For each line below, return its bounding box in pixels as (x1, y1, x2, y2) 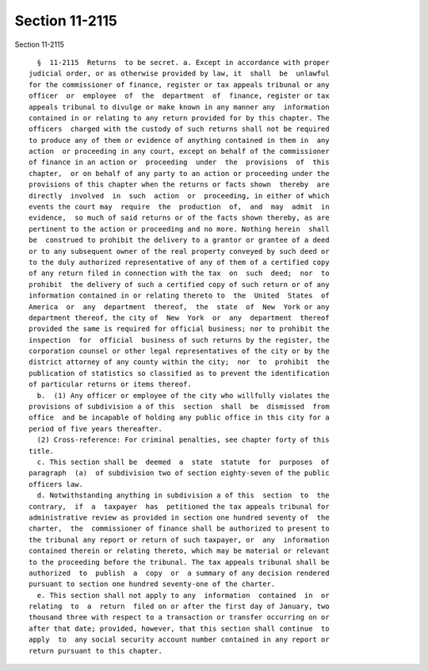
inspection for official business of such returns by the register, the (29, 335, 330, 344)
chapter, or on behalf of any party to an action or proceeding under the (29, 169, 330, 178)
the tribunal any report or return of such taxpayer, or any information (29, 535, 330, 544)
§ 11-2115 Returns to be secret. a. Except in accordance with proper (36, 58, 330, 67)
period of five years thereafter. (29, 424, 162, 433)
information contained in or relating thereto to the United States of (29, 291, 330, 301)
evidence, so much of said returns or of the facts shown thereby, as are (29, 213, 330, 222)
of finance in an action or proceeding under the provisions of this (29, 158, 330, 167)
